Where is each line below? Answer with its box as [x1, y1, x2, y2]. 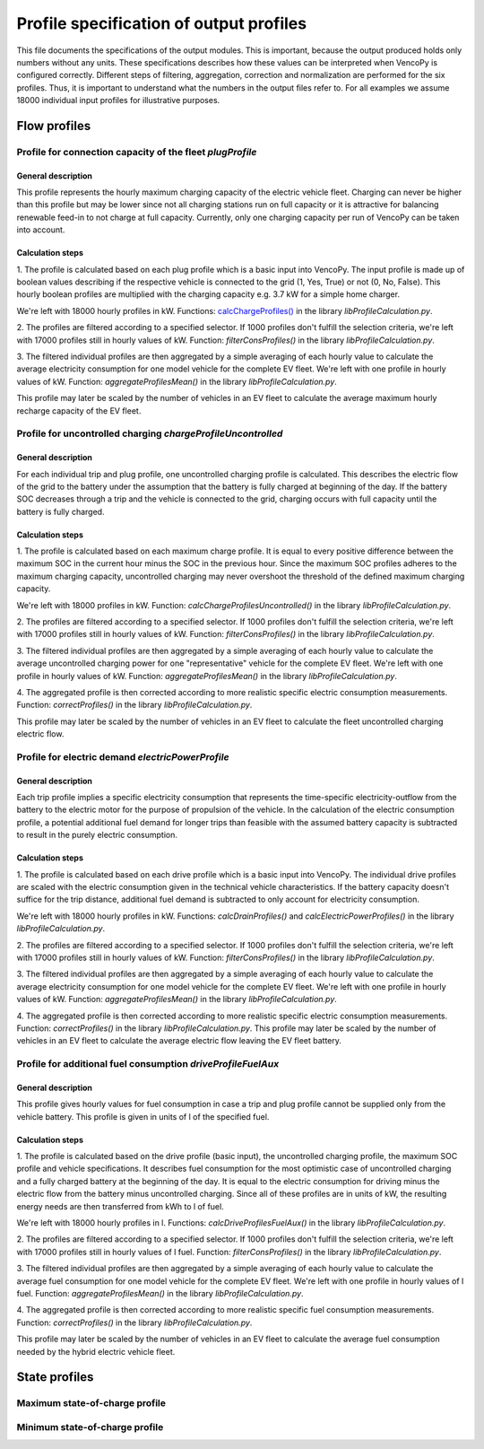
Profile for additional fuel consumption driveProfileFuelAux [16, 1058, 280, 1070]
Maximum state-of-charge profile [16, 1397, 166, 1410]
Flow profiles [16, 118, 91, 134]
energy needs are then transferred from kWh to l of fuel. [16, 1200, 224, 1211]
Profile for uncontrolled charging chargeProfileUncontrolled [16, 427, 283, 440]
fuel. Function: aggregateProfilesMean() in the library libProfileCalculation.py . [16, 1288, 304, 1298]
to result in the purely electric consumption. [16, 830, 178, 841]
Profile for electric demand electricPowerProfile [16, 750, 229, 763]
